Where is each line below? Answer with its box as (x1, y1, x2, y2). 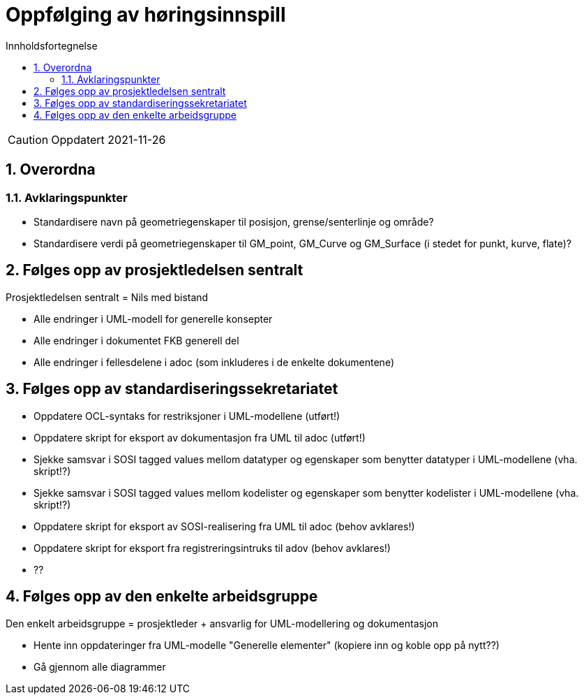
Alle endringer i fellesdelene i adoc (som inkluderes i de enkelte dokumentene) (33, 356, 395, 368)
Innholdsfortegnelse (6, 39, 98, 52)
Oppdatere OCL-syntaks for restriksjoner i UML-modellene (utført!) (33, 409, 340, 422)
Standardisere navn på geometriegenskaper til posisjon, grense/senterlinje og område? (33, 215, 434, 228)
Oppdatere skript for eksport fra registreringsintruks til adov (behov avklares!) (33, 541, 391, 554)
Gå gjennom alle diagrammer (33, 660, 166, 673)
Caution (8, 132, 49, 147)
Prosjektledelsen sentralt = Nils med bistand (6, 291, 209, 303)
